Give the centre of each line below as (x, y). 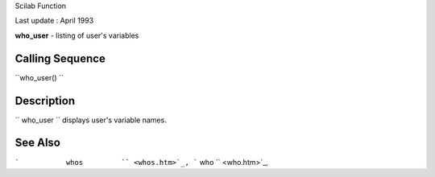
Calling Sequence (60, 58)
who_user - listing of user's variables (77, 35)
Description (45, 101)
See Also (37, 143)
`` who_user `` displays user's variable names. (91, 120)
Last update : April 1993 (54, 21)
